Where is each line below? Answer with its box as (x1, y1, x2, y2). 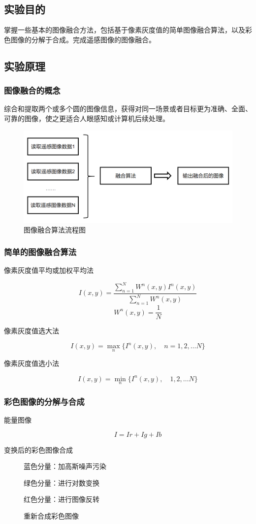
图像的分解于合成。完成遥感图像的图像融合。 (10, 34, 156, 44)
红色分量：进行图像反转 (24, 494, 99, 504)
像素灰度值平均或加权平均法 (4, 265, 94, 275)
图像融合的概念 (4, 84, 61, 97)
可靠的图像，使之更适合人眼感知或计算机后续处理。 (4, 113, 169, 123)
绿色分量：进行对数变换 (24, 477, 99, 488)
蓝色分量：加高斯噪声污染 (24, 461, 106, 471)
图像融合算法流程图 (24, 225, 86, 235)
